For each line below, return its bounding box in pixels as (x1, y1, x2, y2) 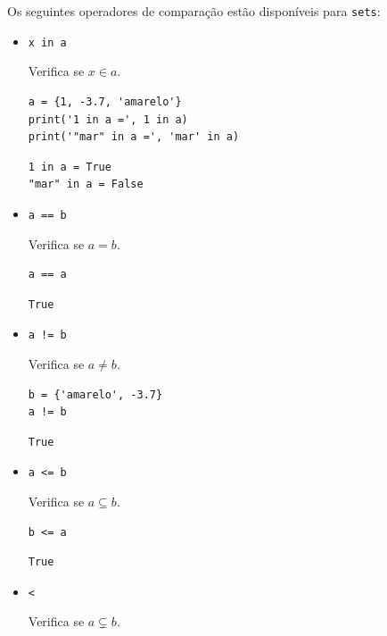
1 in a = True (28, 160, 111, 173)
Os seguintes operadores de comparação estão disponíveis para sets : (7, 2, 381, 20)
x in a (28, 36, 67, 49)
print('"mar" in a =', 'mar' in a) (28, 130, 240, 144)
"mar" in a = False (28, 178, 144, 191)
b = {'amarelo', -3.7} (28, 388, 163, 401)
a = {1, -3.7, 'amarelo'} (28, 95, 182, 108)
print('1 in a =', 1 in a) (28, 113, 188, 126)
